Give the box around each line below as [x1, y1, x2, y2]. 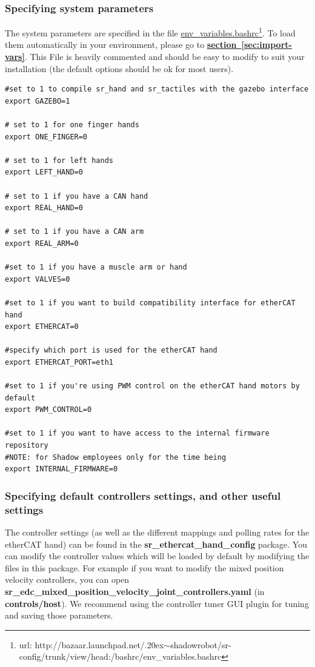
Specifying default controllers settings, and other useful [5, 488, 281, 503]
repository [5, 441, 48, 450]
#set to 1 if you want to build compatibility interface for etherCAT [5, 298, 296, 307]
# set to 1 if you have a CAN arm [5, 227, 144, 236]
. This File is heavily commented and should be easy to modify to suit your [24, 50, 305, 63]
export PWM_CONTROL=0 [5, 405, 92, 414]
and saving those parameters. [5, 609, 113, 622]
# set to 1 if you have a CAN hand [5, 191, 148, 201]
